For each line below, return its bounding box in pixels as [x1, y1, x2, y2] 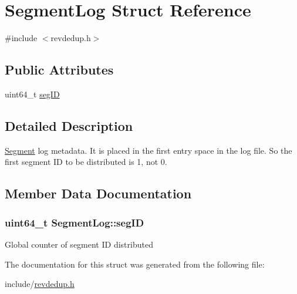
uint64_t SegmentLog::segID [5, 215, 144, 229]
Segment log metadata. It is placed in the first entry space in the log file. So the [5, 144, 292, 156]
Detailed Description [5, 116, 133, 134]
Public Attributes [5, 60, 114, 79]
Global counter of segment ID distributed [5, 238, 153, 250]
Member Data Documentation [5, 184, 192, 202]
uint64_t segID [5, 87, 60, 100]
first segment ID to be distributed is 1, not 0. [5, 156, 167, 168]
